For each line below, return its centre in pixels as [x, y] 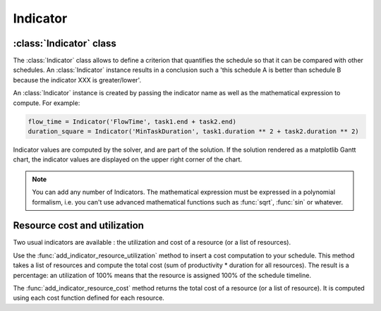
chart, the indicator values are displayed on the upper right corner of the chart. [128, 159]
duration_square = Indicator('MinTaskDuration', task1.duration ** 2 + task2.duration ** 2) [193, 132]
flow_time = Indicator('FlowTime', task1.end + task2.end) [132, 121]
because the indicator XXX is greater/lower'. [77, 80]
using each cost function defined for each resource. [89, 298]
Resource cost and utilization [79, 226]
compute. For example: [47, 103]
